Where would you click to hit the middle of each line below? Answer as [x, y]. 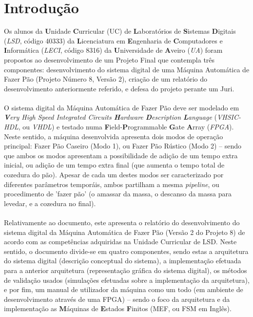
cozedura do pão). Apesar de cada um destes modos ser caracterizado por [114, 175]
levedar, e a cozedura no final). [50, 203]
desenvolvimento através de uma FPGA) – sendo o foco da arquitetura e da [117, 299]
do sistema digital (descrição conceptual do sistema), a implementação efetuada [123, 261]
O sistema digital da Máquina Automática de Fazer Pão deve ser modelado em [122, 107]
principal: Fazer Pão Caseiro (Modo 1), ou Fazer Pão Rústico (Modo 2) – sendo [123, 146]
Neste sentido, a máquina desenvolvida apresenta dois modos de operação [114, 136]
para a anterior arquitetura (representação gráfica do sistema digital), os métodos [126, 270]
